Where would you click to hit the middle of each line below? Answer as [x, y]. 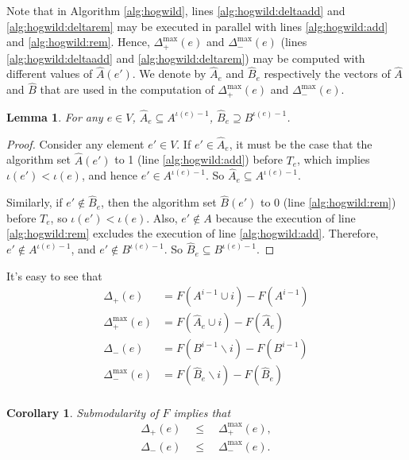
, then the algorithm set [159, 202]
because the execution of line [286, 217]
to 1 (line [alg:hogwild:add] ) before [199, 159]
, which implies [334, 159]
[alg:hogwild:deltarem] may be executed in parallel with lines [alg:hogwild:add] [197, 26]
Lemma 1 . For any [55, 116]
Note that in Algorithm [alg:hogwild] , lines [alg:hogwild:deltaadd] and [176, 10]
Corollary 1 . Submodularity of [83, 412]
